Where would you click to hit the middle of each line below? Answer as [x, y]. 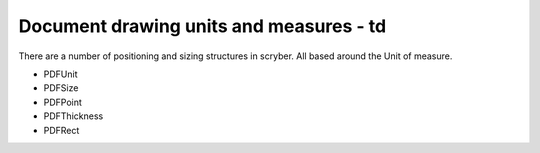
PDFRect [61, 130]
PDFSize [61, 88]
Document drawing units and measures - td [202, 26]
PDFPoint [62, 102]
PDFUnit [60, 74]
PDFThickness [73, 116]
